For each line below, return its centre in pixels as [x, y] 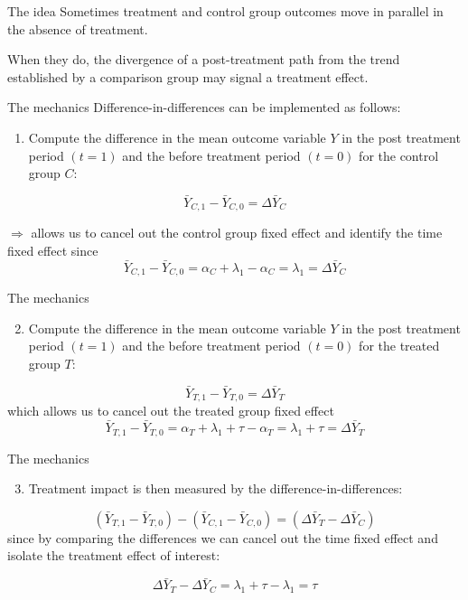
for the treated [399, 346]
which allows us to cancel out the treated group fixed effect [171, 411]
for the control [399, 155]
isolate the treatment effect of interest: [114, 555]
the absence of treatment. [78, 28]
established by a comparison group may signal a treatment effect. [188, 76]
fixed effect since [53, 251]
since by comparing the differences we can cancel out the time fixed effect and [223, 537]
